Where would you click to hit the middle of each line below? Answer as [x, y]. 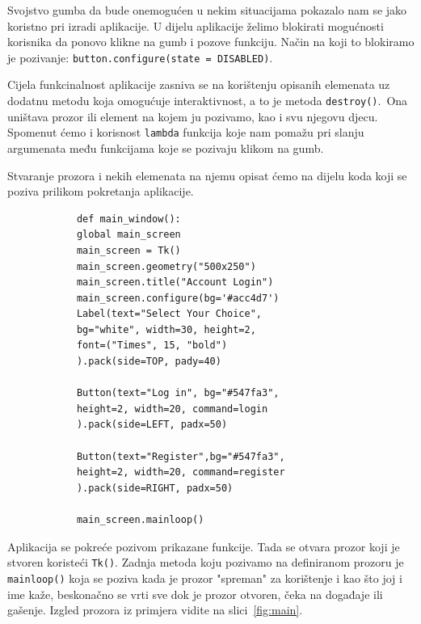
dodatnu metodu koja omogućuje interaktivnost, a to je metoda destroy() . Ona [208, 101]
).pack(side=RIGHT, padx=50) [155, 488]
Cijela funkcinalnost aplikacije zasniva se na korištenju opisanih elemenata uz [199, 84]
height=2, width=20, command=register [181, 472]
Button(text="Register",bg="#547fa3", [181, 456]
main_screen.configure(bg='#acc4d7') [178, 298]
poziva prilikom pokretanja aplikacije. [101, 191]
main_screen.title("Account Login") [175, 282]
